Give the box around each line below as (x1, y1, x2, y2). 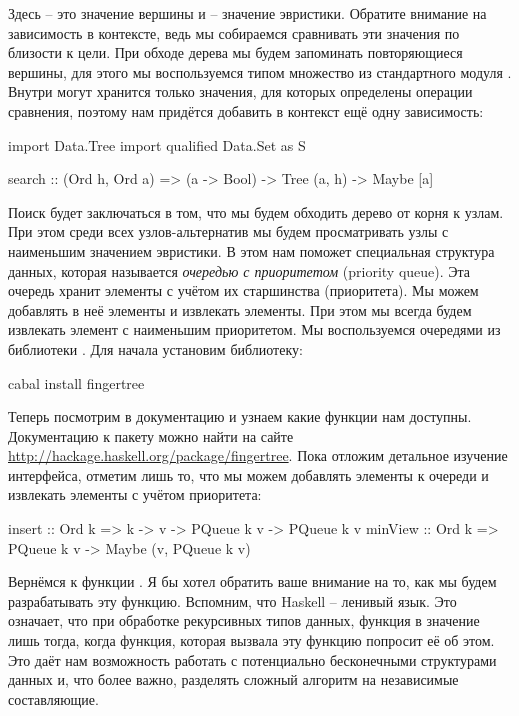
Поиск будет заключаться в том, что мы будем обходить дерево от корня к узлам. (8, 201, 504, 222)
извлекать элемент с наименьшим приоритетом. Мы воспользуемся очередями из (8, 319, 501, 340)
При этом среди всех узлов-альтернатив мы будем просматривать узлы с (8, 221, 449, 242)
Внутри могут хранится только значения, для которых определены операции (8, 81, 473, 102)
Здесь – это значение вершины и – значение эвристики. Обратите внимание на (8, 3, 487, 23)
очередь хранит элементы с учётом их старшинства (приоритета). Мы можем (8, 280, 479, 301)
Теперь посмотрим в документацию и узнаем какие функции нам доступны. (8, 406, 472, 427)
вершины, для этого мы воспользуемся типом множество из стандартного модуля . (8, 61, 512, 82)
